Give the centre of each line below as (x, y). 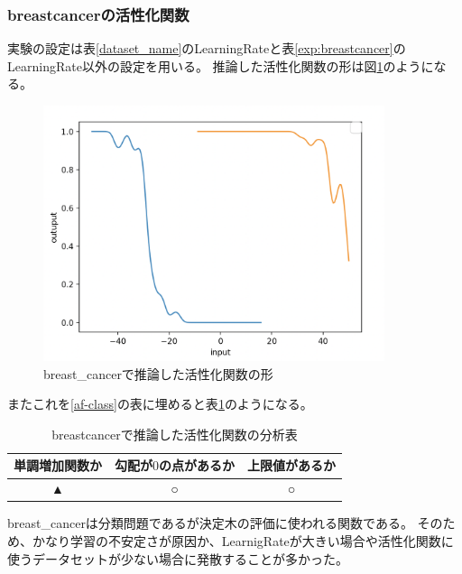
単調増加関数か (58, 465)
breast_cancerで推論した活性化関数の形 (158, 373)
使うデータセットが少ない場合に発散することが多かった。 (178, 558)
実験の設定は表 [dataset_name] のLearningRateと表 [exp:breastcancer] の (207, 48)
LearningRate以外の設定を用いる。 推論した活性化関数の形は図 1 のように (221, 65)
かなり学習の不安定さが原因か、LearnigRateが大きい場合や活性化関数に (243, 540)
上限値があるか (291, 465)
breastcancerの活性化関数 (98, 14)
